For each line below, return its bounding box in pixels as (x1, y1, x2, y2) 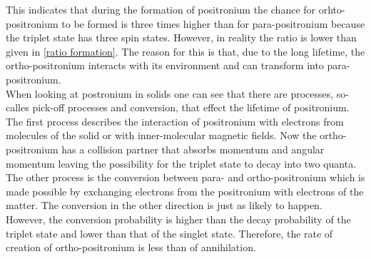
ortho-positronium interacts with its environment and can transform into (6, 58, 324, 73)
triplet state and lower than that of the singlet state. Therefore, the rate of (6, 225, 333, 240)
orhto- (318, 2, 345, 16)
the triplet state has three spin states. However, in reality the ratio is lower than (6, 30, 357, 45)
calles (6, 100, 29, 115)
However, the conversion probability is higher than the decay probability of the (6, 211, 351, 226)
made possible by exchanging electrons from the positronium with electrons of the (6, 183, 364, 198)
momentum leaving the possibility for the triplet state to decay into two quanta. (6, 156, 357, 171)
